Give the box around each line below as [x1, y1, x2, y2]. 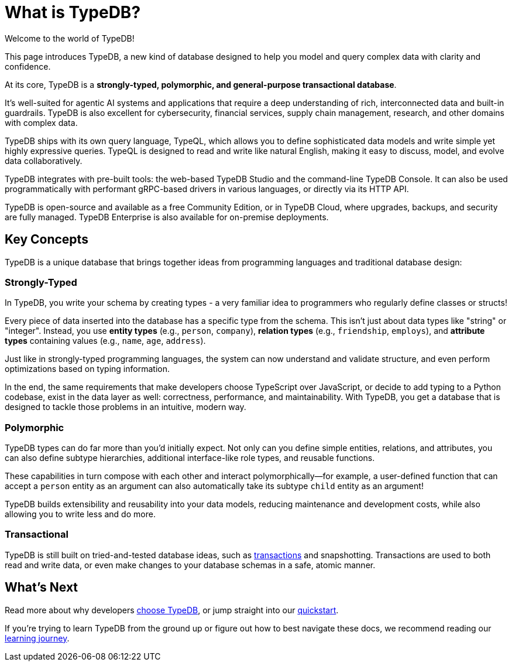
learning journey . [5, 633, 70, 643]
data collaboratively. [5, 155, 83, 166]
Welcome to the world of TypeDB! [5, 33, 135, 43]
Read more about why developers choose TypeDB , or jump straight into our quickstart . [5, 604, 339, 615]
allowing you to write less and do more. [5, 509, 156, 520]
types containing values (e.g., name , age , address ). [5, 336, 206, 346]
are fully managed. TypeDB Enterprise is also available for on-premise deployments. [5, 211, 329, 222]
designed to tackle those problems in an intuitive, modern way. [5, 402, 246, 412]
